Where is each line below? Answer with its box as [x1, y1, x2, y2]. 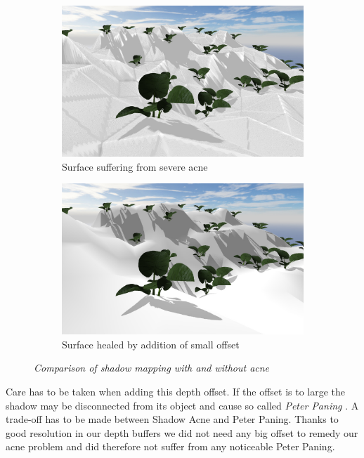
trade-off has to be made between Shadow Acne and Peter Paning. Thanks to [6, 412, 339, 426]
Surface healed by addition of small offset [62, 336, 240, 351]
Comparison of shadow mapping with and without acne [34, 360, 270, 375]
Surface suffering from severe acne [62, 159, 208, 174]
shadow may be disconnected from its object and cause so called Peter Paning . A [6, 398, 359, 412]
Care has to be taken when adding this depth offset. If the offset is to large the [6, 384, 346, 398]
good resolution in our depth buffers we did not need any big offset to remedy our [6, 425, 358, 440]
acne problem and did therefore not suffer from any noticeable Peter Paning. [6, 439, 335, 454]
